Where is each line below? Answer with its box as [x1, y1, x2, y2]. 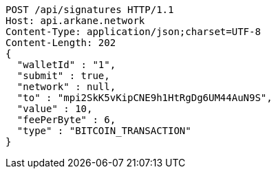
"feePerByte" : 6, [17, 114, 116, 125]
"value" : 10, [17, 103, 93, 114]
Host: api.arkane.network [6, 15, 145, 26]
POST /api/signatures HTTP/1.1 [6, 4, 174, 15]
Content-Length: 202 [6, 37, 116, 48]
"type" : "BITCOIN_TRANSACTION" [17, 125, 191, 136]
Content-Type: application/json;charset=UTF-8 [6, 26, 261, 37]
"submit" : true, [17, 70, 110, 81]
